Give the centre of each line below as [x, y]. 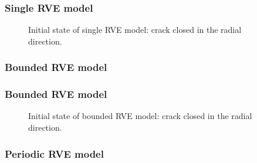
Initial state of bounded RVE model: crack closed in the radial [140, 116]
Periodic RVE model [54, 153]
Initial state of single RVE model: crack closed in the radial [135, 30]
